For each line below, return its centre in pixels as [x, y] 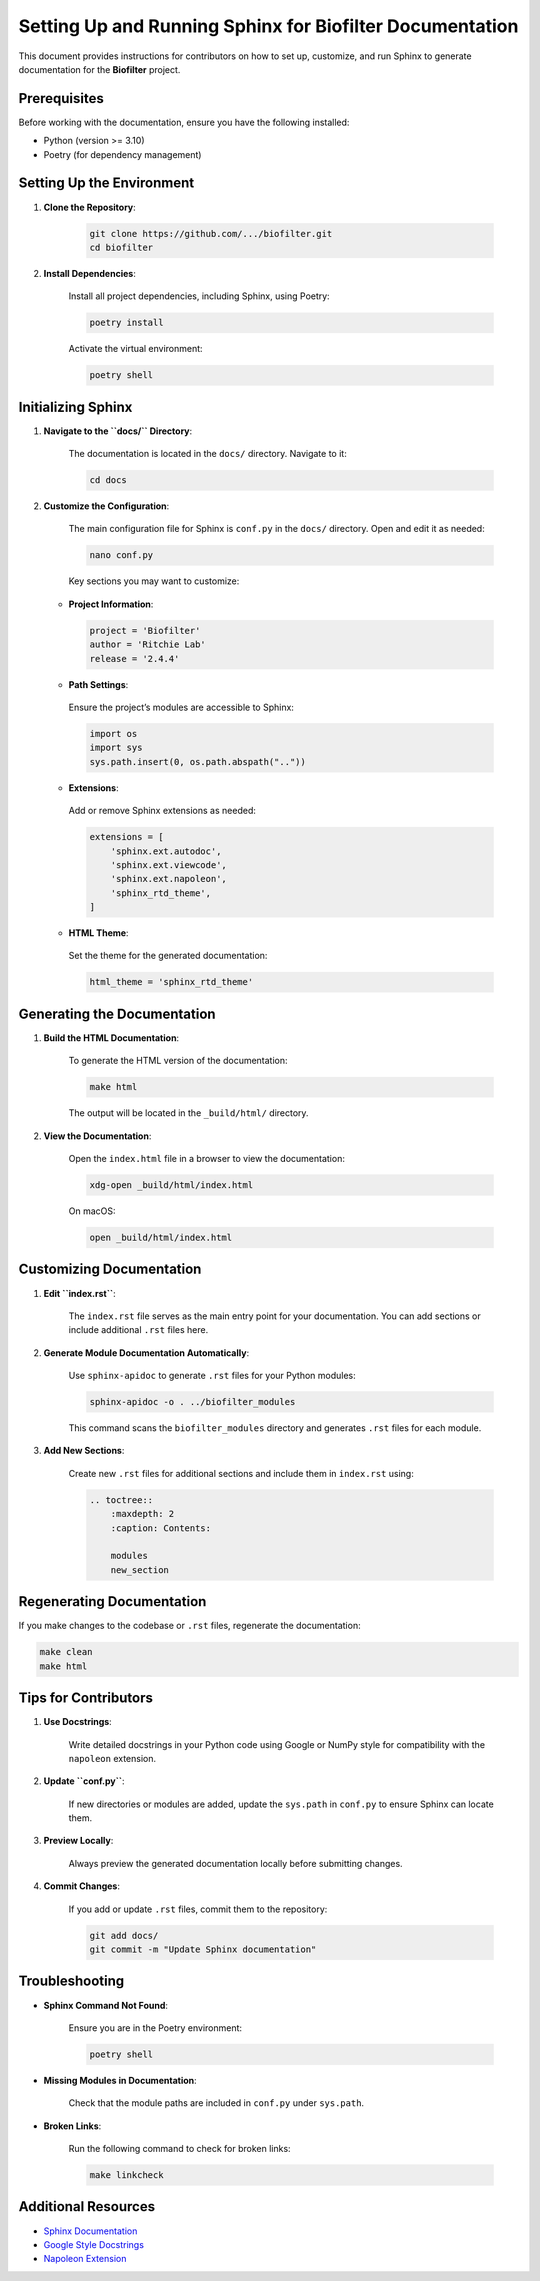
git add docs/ [124, 1935]
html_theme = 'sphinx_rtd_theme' [171, 982]
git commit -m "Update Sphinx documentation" [203, 1949]
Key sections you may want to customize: [154, 581]
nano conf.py [121, 555]
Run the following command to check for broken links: [179, 2149]
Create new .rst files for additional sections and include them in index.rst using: [241, 1473]
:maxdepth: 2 [142, 1514]
